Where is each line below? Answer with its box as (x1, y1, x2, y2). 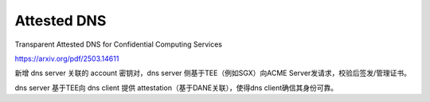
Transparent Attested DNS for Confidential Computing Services (14, 40, 223, 49)
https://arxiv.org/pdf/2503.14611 (14, 54, 119, 63)
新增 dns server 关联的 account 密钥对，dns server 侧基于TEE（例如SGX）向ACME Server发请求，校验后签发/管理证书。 (14, 68, 412, 78)
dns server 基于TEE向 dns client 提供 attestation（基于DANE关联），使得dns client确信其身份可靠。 (14, 83, 338, 93)
